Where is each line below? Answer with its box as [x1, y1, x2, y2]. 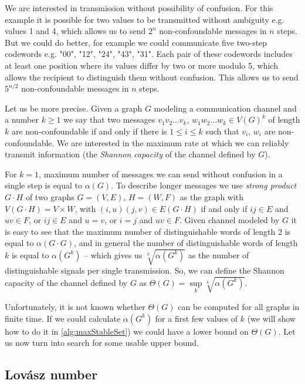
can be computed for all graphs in [178, 301, 300, 313]
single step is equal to [5, 179, 83, 191]
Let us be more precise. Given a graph [5, 102, 143, 114]
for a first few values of [155, 312, 238, 324]
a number [5, 113, 39, 126]
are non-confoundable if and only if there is [11, 124, 167, 137]
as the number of [188, 248, 249, 261]
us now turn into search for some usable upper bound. [5, 336, 199, 349]
